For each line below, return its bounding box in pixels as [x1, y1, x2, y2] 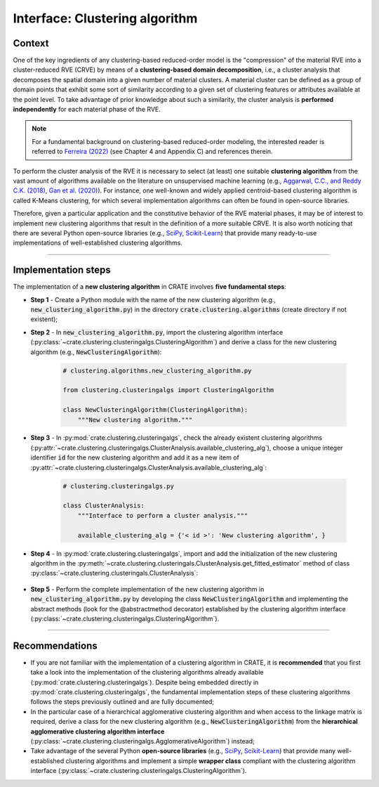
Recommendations [13, 639, 98, 651]
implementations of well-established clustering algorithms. [13, 239, 182, 247]
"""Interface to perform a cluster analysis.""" [77, 512, 248, 519]
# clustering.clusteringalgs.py [62, 482, 175, 490]
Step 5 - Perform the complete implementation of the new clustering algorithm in [30, 585, 265, 593]
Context [13, 37, 49, 49]
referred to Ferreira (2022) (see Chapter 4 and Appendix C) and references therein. [32, 148, 273, 156]
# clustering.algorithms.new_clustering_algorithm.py [62, 366, 252, 375]
